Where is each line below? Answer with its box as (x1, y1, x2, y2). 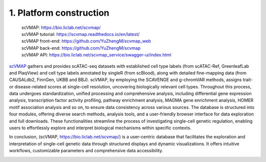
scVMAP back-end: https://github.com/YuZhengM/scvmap (21, 45, 141, 51)
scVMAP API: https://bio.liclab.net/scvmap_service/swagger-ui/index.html (21, 52, 172, 58)
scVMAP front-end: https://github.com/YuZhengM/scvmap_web (21, 38, 151, 44)
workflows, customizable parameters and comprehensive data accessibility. (9, 148, 164, 154)
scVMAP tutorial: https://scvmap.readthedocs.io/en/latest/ (21, 31, 140, 37)
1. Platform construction (9, 7, 109, 18)
